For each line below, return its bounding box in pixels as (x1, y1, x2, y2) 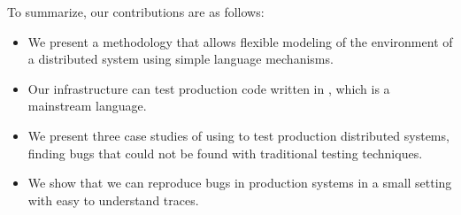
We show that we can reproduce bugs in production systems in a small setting (27, 173, 452, 192)
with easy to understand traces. (27, 190, 199, 209)
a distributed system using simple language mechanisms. (27, 50, 334, 68)
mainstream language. (27, 96, 147, 115)
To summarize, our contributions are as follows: (7, 3, 265, 20)
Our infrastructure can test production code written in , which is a (27, 79, 390, 97)
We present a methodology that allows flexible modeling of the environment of (27, 32, 453, 50)
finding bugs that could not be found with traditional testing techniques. (27, 143, 423, 162)
